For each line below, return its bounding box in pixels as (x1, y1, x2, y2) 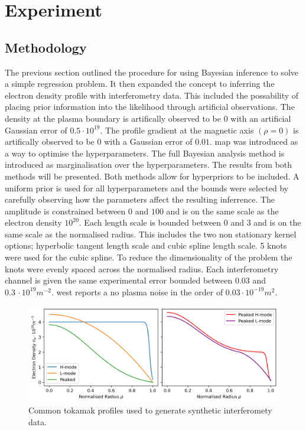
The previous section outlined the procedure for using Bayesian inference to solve (5, 66, 298, 78)
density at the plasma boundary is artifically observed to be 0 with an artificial (5, 112, 291, 124)
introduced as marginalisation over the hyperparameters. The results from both (5, 158, 292, 171)
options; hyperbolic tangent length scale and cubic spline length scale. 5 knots (5, 239, 287, 252)
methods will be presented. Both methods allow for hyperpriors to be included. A (5, 170, 300, 182)
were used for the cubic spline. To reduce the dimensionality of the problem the (5, 251, 292, 263)
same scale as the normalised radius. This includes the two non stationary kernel (5, 227, 297, 240)
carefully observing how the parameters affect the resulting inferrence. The (5, 193, 275, 206)
